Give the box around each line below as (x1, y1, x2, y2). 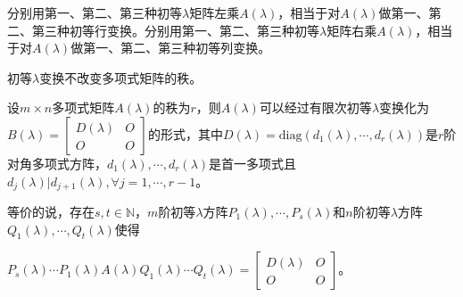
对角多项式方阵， (7, 153, 107, 172)
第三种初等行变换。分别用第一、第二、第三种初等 (31, 21, 319, 39)
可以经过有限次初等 (259, 98, 372, 117)
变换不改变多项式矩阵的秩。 (39, 68, 203, 87)
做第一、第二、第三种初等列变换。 (70, 38, 271, 57)
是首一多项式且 (209, 153, 297, 172)
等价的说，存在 (7, 202, 95, 221)
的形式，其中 (147, 124, 223, 143)
